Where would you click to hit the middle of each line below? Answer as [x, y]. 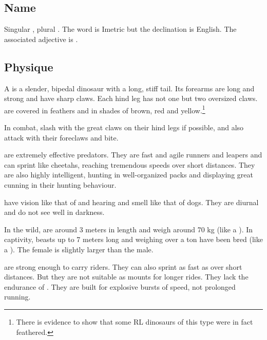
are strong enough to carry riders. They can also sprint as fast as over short [123, 266]
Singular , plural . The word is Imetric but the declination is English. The [120, 29]
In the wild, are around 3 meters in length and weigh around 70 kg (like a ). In [129, 229]
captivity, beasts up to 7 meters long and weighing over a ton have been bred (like [133, 239]
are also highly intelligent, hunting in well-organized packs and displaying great [129, 175]
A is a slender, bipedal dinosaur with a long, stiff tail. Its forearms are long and [129, 88]
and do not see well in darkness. [54, 212]
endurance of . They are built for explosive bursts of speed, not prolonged [120, 286]
